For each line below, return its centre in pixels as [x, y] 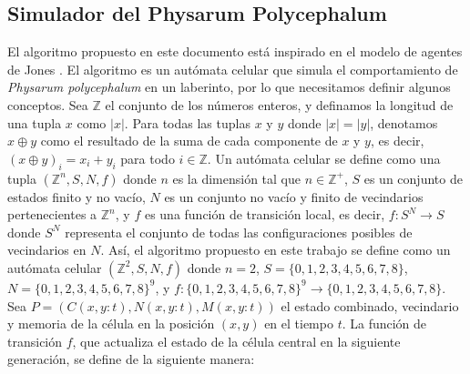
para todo [148, 158]
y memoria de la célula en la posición [111, 323]
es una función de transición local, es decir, [265, 214]
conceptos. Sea [48, 104]
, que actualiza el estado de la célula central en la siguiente [236, 341]
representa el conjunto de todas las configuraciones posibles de [239, 232]
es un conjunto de [413, 178]
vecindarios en [47, 250]
